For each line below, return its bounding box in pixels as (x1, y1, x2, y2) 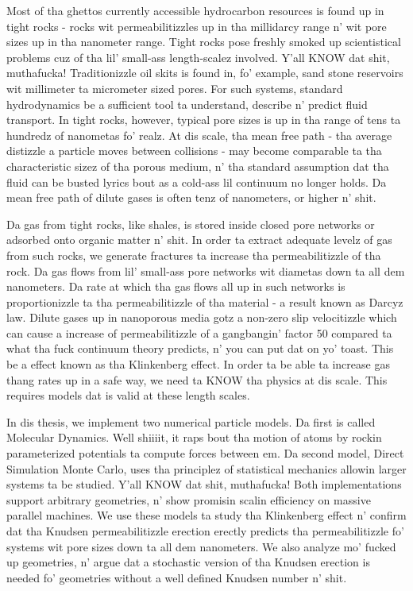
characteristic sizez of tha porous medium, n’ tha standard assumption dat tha (6, 157, 389, 174)
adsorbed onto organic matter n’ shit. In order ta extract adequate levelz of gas (6, 231, 392, 248)
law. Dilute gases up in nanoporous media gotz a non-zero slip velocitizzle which (6, 309, 397, 326)
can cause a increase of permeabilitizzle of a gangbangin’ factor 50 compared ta (6, 324, 392, 341)
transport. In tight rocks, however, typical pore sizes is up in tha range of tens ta (6, 111, 401, 128)
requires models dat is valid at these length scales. (6, 387, 250, 404)
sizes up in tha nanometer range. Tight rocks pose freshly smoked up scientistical (6, 33, 401, 50)
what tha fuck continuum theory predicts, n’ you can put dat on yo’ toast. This (6, 340, 394, 357)
